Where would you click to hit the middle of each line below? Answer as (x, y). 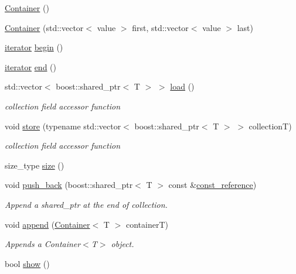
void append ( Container (47, 224)
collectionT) (270, 126)
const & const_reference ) (212, 185)
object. (123, 244)
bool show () (27, 263)
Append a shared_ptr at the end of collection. (86, 204)
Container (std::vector (44, 27)
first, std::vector (160, 27)
